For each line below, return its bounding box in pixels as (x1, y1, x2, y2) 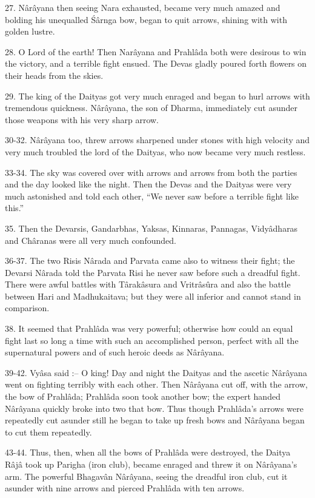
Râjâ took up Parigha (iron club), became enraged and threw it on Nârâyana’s (5, 458, 297, 470)
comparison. (5, 301, 50, 314)
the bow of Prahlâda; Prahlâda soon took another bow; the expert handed (5, 390, 280, 403)
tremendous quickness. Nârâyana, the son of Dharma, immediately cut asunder (5, 101, 297, 114)
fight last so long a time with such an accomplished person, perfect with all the (5, 334, 299, 346)
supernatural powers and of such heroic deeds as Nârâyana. (5, 346, 225, 358)
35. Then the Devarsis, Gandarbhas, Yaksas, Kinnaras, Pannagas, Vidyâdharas (5, 221, 298, 234)
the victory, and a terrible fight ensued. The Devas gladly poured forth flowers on (5, 57, 307, 70)
